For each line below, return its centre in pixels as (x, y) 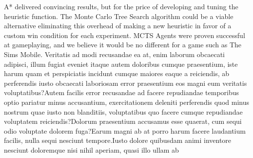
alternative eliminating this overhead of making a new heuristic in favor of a (118, 26)
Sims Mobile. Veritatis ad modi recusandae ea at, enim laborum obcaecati (115, 54)
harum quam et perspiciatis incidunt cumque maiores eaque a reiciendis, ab (117, 73)
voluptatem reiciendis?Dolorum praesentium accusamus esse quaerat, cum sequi (123, 121)
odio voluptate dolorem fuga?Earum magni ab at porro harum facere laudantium (125, 130)
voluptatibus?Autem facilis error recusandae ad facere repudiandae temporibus (122, 92)
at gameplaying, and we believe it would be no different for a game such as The (123, 45)
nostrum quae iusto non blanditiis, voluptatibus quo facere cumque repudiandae (123, 111)
